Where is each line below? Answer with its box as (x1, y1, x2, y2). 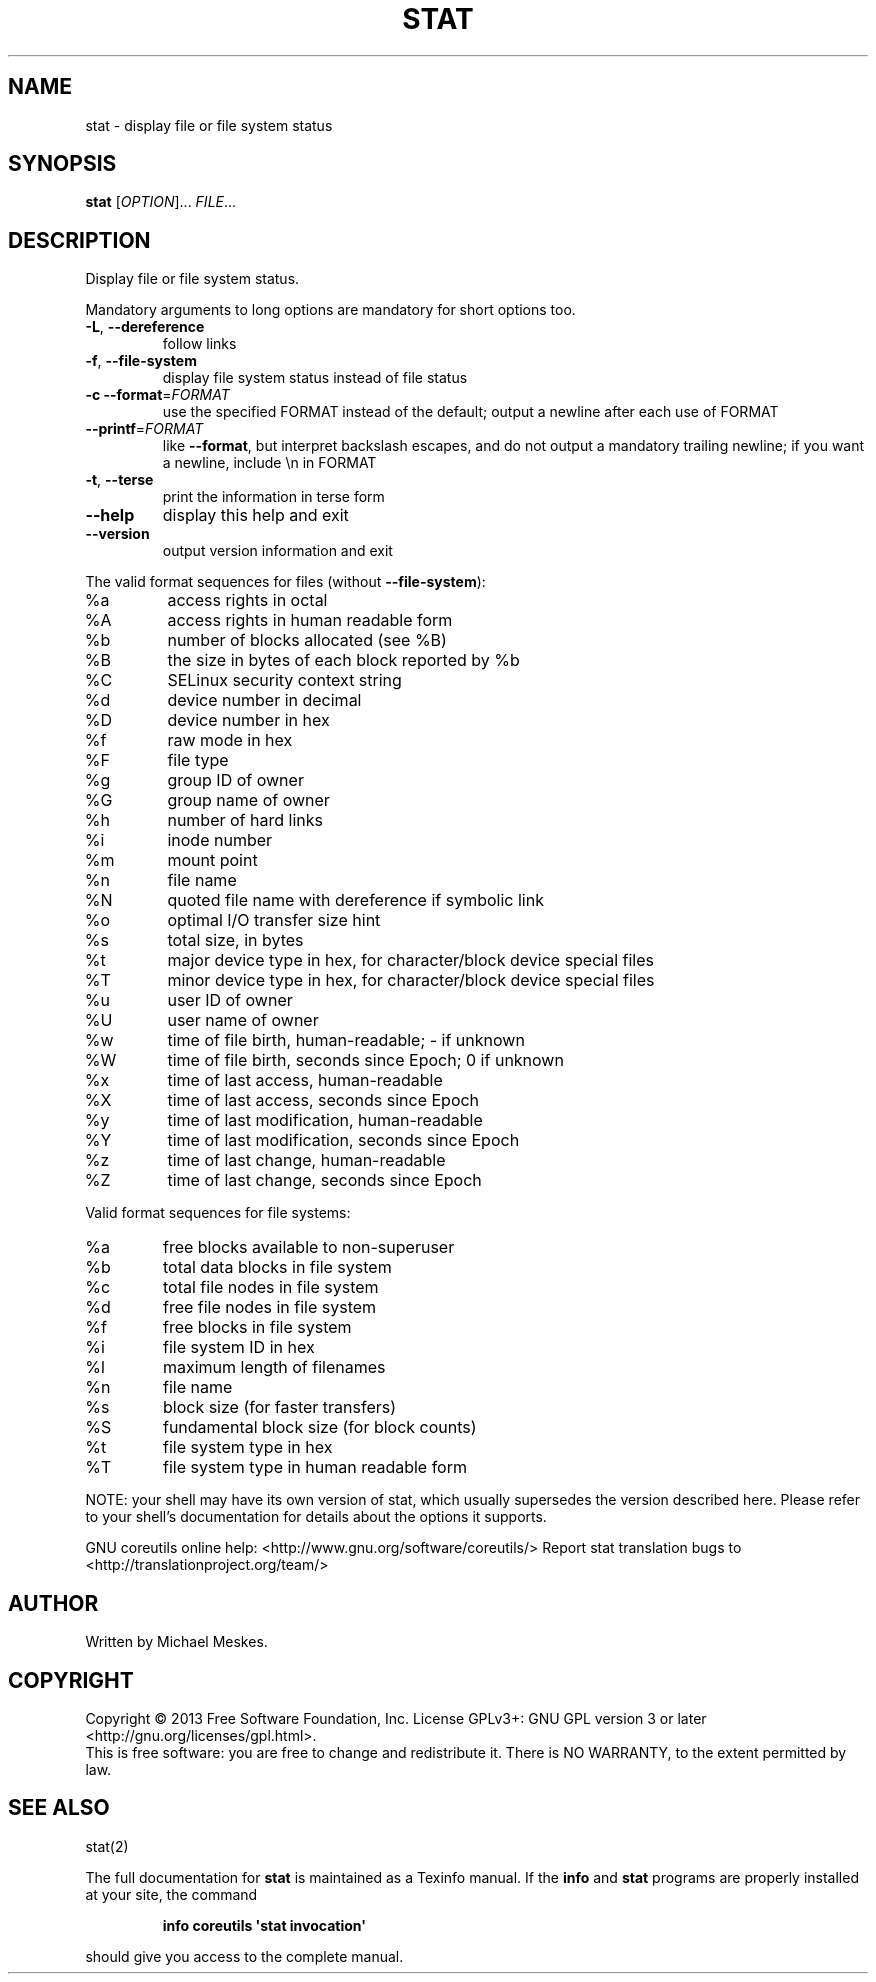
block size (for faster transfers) (162, 1397, 397, 1418)
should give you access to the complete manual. (85, 1947, 404, 1965)
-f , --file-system (85, 352, 197, 370)
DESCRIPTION (8, 227, 151, 253)
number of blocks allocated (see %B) (167, 630, 447, 651)
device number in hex (167, 710, 330, 731)
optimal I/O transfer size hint (167, 910, 381, 931)
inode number (167, 830, 273, 851)
